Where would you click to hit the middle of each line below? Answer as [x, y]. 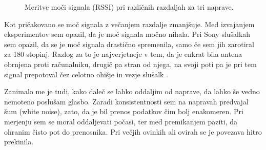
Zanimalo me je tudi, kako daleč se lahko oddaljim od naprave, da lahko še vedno [132, 91]
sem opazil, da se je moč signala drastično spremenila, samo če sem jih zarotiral [129, 44]
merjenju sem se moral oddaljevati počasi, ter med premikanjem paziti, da [121, 121]
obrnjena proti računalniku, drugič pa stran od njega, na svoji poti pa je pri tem [130, 64]
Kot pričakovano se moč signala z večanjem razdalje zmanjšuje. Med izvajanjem [129, 24]
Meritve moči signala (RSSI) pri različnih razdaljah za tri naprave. [129, 7]
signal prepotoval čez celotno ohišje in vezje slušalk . [86, 74]
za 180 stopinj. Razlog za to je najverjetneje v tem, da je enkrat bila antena [123, 54]
